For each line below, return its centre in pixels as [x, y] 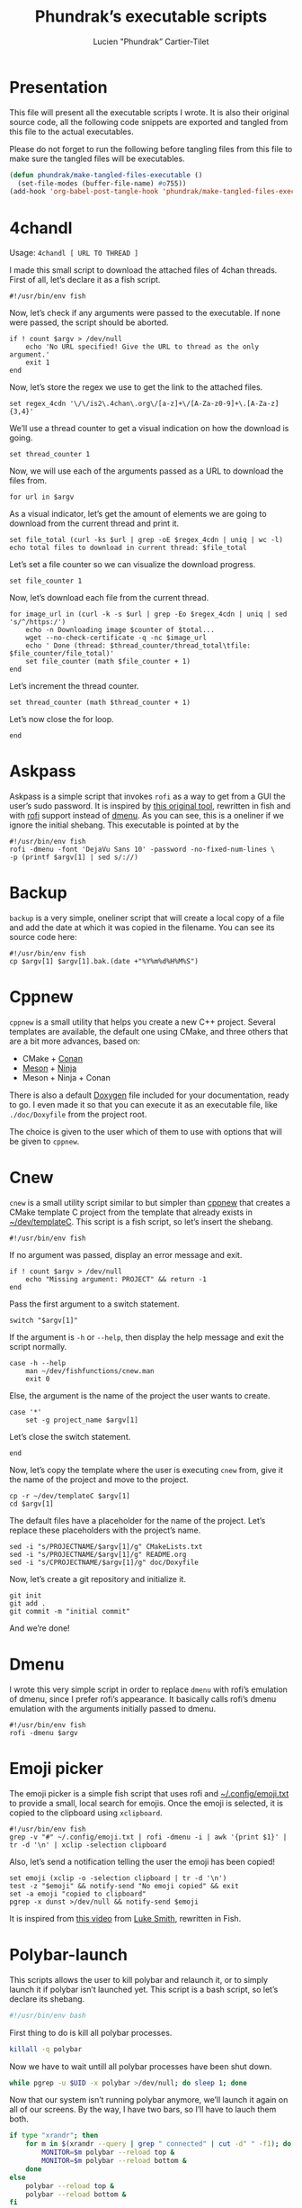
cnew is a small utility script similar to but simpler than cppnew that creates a [150, 1203]
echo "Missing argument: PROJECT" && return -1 [116, 1280]
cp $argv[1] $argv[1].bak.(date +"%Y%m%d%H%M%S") [104, 962]
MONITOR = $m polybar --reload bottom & [114, 2161]
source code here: [43, 937]
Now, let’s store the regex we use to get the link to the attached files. [136, 387]
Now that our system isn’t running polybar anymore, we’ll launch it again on [149, 2100]
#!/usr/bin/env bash [48, 2015]
